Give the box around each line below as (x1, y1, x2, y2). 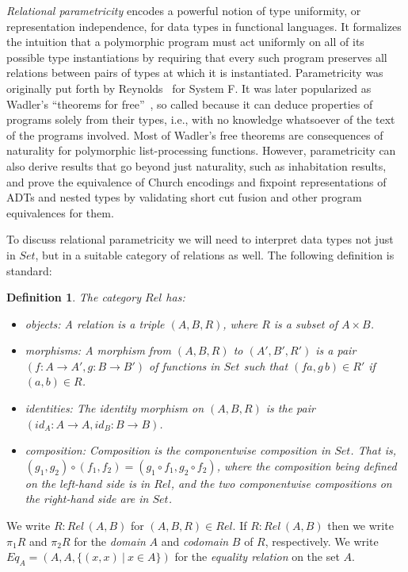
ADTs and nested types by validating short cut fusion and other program (6, 189, 362, 205)
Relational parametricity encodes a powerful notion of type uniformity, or (6, 2, 361, 18)
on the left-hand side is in (25, 474, 151, 491)
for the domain (74, 532, 146, 549)
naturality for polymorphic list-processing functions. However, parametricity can (6, 142, 396, 159)
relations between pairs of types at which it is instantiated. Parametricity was (6, 64, 383, 81)
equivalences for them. (6, 204, 114, 221)
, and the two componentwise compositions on (170, 474, 392, 491)
